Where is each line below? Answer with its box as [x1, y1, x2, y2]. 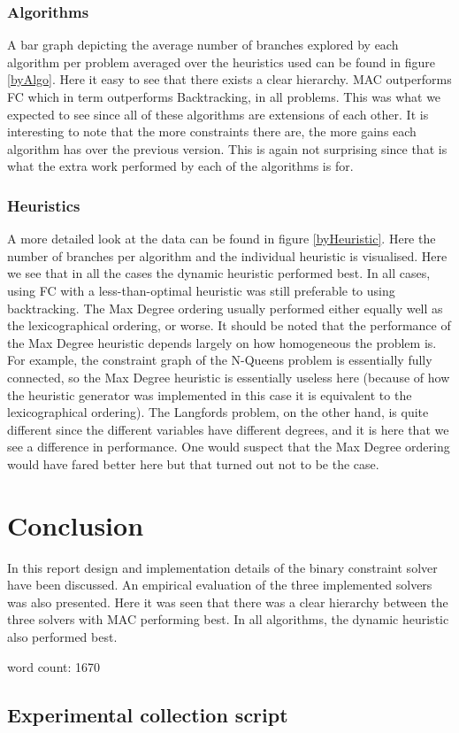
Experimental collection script [7, 700, 288, 728]
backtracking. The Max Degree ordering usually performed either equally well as [7, 298, 443, 317]
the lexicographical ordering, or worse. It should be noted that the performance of [7, 316, 451, 335]
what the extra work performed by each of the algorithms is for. [7, 157, 354, 175]
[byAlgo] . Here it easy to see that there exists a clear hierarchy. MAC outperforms [7, 70, 452, 89]
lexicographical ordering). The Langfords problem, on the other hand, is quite [7, 403, 429, 421]
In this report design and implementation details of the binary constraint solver [7, 558, 438, 576]
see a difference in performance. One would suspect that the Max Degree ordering [7, 437, 450, 456]
